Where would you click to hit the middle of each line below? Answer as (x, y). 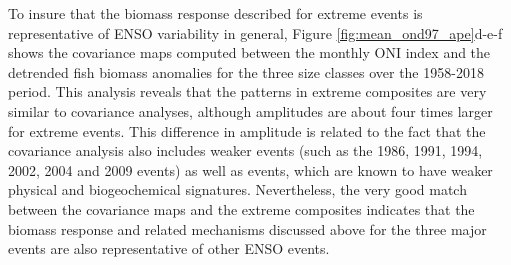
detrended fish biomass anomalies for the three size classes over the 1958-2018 (246, 71)
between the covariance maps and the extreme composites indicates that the (241, 208)
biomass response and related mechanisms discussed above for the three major (247, 228)
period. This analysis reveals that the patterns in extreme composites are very (247, 91)
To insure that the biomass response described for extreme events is (215, 13)
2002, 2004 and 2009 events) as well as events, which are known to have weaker (250, 169)
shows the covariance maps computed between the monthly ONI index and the (249, 52)
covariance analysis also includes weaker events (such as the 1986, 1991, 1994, (245, 150)
